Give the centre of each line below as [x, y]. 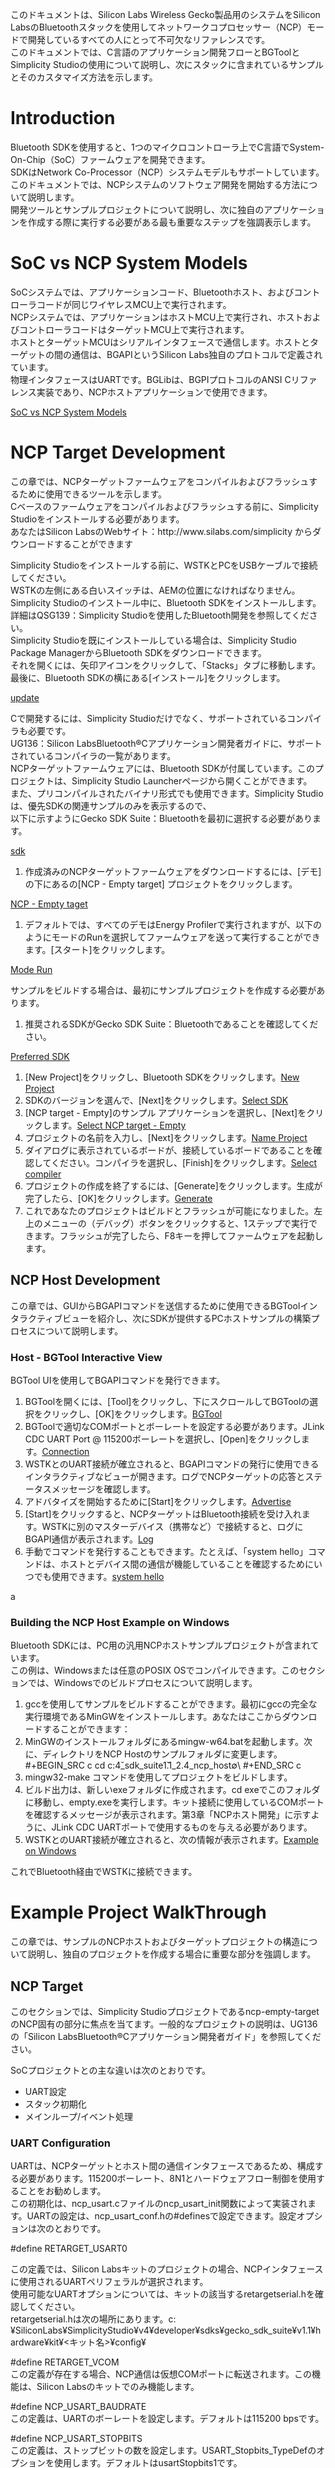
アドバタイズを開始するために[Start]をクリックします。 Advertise [158, 1501]
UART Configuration [60, 2143]
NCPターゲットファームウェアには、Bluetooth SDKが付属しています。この [162, 768]
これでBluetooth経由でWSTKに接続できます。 [104, 1872]
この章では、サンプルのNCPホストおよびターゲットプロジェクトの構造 [155, 1942]
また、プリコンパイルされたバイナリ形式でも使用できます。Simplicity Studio [167, 793]
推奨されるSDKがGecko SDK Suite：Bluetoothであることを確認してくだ [171, 1024]
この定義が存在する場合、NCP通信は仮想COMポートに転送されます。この [161, 2374]
